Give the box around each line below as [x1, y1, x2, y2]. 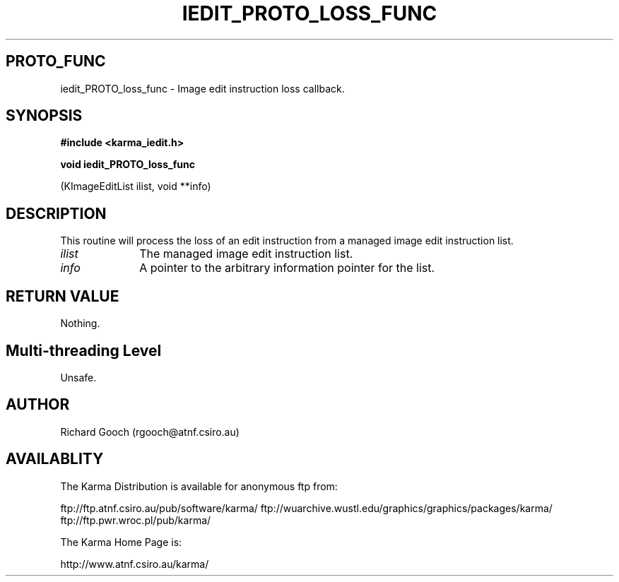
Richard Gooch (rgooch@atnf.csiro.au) [60, 425, 240, 438]
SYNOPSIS [6, 107, 83, 125]
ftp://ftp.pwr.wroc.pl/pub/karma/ [60, 513, 211, 526]
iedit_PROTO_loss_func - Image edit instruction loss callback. [60, 82, 345, 95]
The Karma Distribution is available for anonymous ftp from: [60, 480, 338, 492]
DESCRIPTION [6, 204, 107, 222]
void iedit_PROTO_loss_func [60, 158, 195, 171]
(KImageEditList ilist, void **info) [60, 180, 211, 193]
